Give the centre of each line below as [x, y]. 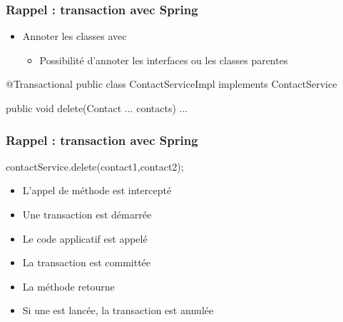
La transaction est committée [87, 262]
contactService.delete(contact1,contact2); [95, 166]
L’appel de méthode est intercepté [97, 190]
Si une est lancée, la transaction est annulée [118, 310]
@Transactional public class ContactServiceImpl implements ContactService [171, 84]
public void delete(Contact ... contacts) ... [97, 108]
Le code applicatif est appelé [85, 238]
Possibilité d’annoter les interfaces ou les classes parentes [164, 60]
